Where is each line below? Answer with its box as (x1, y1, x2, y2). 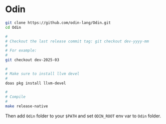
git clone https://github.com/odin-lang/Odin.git (5, 20, 111, 25)
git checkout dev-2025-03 (5, 57, 59, 63)
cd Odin (5, 25, 22, 30)
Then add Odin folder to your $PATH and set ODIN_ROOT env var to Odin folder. (5, 112, 161, 119)
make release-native (5, 104, 49, 109)
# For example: (5, 48, 37, 53)
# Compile (5, 94, 26, 99)
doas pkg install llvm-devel (5, 81, 66, 86)
